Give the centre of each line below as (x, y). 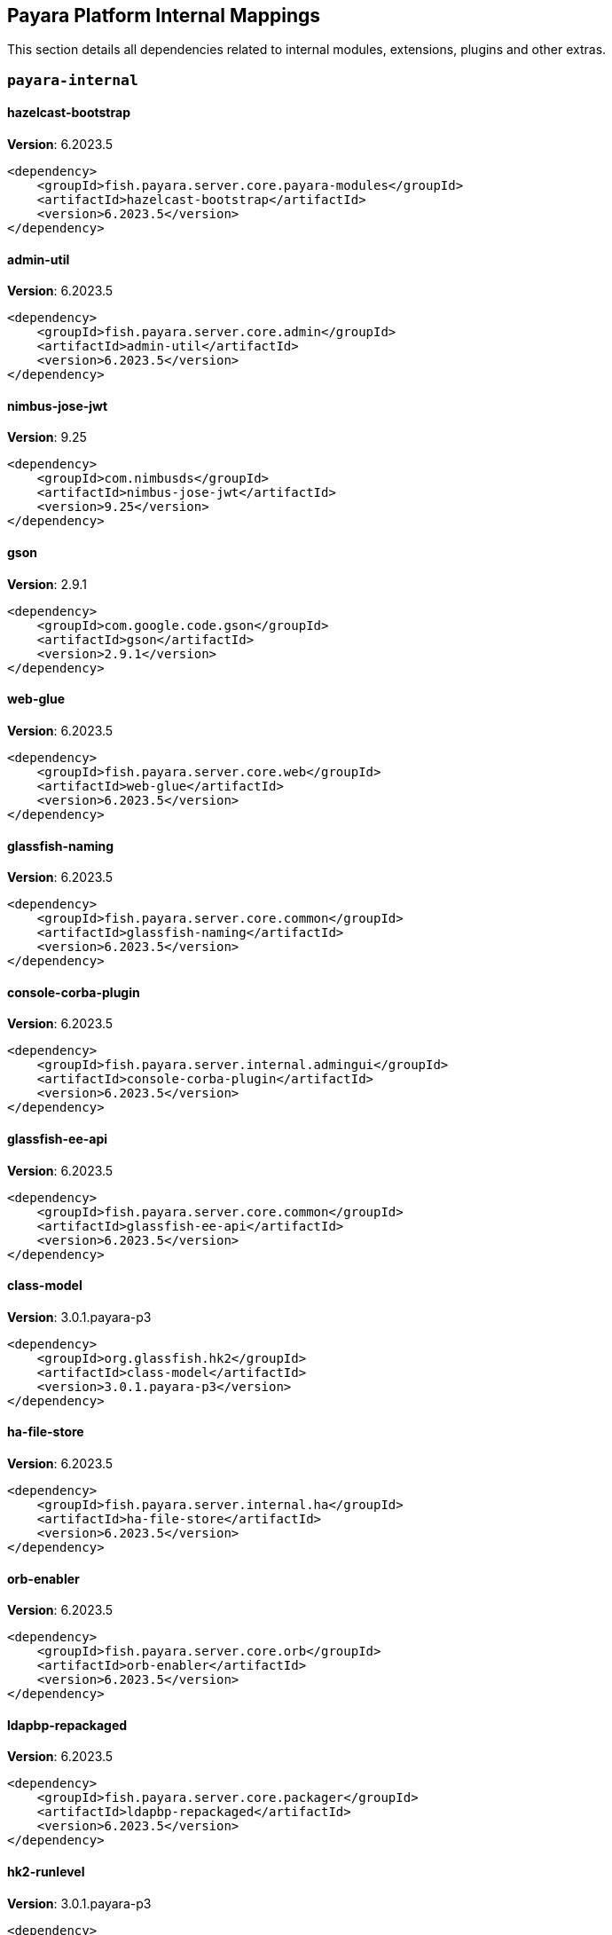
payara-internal (73, 80)
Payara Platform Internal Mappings (164, 16)
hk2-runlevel (46, 1872)
